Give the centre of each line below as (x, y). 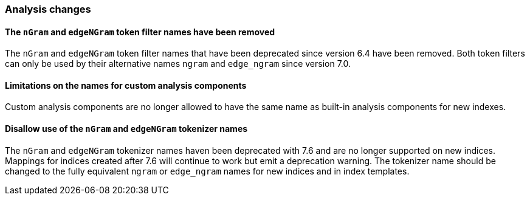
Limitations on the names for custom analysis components (126, 85)
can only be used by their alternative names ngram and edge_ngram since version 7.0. (178, 64)
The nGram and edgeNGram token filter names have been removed (140, 32)
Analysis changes (48, 9)
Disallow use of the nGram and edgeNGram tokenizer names (126, 129)
